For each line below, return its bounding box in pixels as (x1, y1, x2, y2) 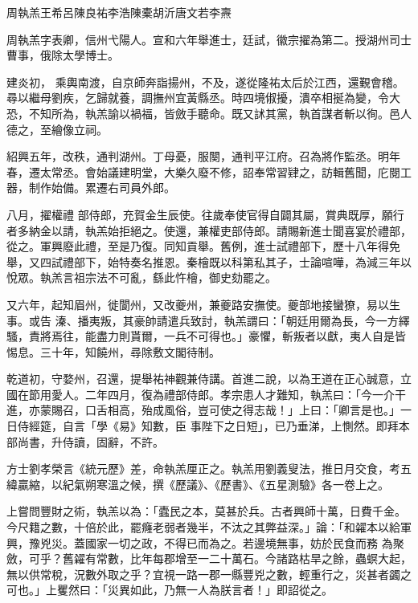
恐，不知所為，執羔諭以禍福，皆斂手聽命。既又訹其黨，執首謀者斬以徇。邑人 (6, 104, 412, 121)
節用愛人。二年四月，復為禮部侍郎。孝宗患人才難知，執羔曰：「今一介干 (28, 385, 406, 402)
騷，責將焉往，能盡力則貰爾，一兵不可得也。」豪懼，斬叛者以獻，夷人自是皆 (6, 328, 406, 344)
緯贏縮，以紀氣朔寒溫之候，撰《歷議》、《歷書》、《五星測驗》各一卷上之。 (6, 475, 389, 492)
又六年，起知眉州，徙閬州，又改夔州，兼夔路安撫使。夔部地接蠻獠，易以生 (6, 295, 400, 312)
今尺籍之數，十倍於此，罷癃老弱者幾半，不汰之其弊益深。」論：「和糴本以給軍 (6, 519, 412, 536)
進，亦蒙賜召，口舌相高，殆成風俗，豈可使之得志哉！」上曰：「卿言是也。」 (6, 401, 400, 418)
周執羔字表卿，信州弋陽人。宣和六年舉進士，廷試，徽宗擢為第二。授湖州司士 (6, 31, 412, 47)
